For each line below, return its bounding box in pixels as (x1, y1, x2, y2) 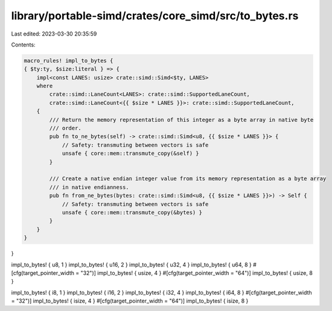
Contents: (11, 41, 36, 48)
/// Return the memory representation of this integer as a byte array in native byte (49, 116, 314, 123)
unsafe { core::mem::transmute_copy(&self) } (62, 150, 199, 157)
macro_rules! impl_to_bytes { (24, 57, 113, 64)
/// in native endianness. (49, 184, 129, 190)
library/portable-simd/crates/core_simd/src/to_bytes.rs (11, 9, 299, 22)
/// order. (49, 125, 81, 132)
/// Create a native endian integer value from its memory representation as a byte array (49, 175, 327, 182)
